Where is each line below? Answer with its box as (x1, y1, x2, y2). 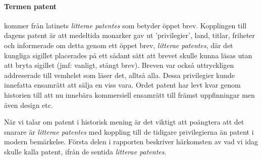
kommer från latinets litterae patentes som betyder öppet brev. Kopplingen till (4, 20, 247, 30)
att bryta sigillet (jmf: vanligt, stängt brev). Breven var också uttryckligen (4, 60, 234, 70)
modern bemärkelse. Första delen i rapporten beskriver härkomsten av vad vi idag (4, 136, 258, 147)
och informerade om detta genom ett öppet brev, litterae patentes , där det (4, 39, 233, 50)
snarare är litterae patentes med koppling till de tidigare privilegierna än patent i (4, 126, 254, 137)
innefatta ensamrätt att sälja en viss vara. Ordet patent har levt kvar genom (4, 79, 241, 90)
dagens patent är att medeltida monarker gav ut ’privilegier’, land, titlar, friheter (4, 30, 255, 41)
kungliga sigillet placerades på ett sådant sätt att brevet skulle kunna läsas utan (4, 50, 252, 60)
